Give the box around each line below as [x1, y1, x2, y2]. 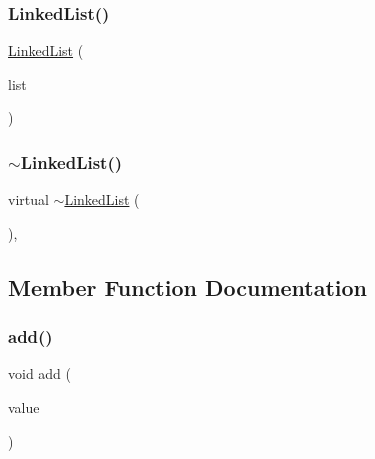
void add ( [8, 363, 72, 384]
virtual [8, 189, 49, 210]
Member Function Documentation [8, 271, 368, 302]
